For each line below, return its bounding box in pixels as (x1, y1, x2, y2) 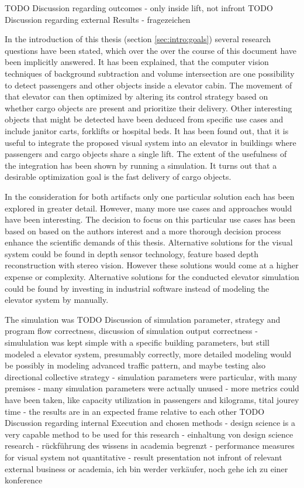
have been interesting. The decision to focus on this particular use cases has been (5, 213, 295, 226)
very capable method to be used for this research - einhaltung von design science (5, 428, 293, 440)
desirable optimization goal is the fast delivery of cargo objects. (5, 170, 232, 183)
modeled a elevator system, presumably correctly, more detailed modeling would (5, 347, 292, 360)
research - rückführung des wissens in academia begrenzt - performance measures (5, 439, 295, 452)
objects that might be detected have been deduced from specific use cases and (5, 113, 284, 125)
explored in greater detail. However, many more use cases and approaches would (5, 202, 292, 214)
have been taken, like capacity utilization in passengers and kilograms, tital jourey (5, 394, 299, 405)
